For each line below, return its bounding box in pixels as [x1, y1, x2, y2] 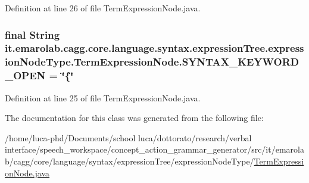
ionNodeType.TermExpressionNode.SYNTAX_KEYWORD [5, 54, 299, 69]
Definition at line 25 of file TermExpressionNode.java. [5, 91, 201, 104]
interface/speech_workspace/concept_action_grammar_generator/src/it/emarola [5, 143, 304, 156]
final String [5, 27, 60, 42]
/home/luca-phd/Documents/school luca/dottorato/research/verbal [5, 131, 252, 144]
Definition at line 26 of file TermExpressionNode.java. [5, 2, 201, 14]
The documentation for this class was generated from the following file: [5, 111, 264, 124]
